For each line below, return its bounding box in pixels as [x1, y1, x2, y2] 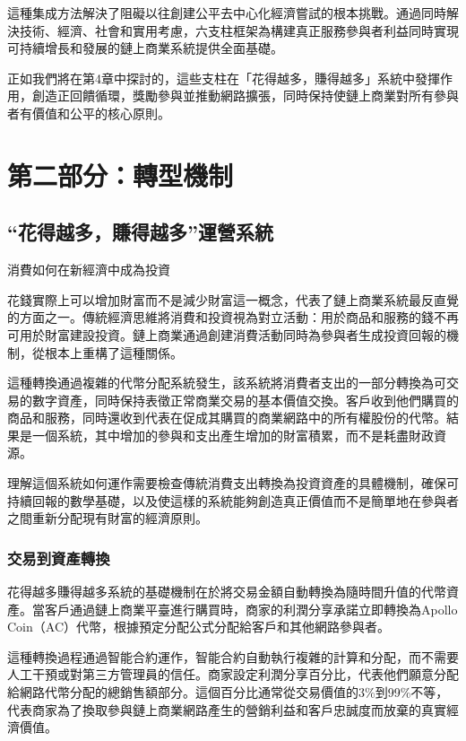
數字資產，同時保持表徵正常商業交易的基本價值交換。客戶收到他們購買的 [31, 390, 459, 409]
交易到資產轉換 [7, 546, 110, 569]
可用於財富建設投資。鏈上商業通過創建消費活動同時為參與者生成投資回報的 [7, 325, 446, 344]
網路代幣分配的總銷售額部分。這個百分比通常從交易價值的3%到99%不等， [19, 683, 449, 702]
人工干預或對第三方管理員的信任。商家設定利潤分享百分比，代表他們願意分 [7, 665, 446, 684]
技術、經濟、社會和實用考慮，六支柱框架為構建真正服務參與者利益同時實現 [19, 21, 459, 39]
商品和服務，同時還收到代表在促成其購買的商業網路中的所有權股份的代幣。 [7, 408, 446, 427]
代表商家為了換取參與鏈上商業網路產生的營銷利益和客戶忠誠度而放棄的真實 [7, 700, 446, 719]
